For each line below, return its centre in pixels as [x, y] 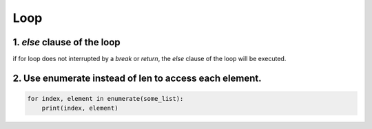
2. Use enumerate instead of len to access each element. [137, 78]
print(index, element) [80, 108]
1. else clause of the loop [66, 42]
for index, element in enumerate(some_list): [105, 99]
